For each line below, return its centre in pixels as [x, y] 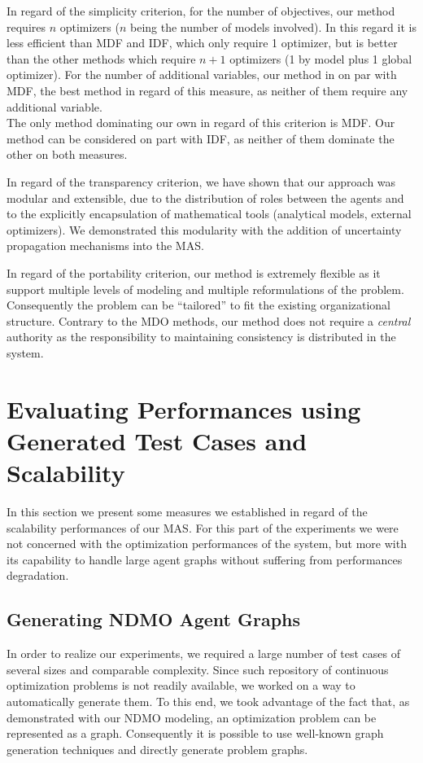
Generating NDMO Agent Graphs [154, 619]
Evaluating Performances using [184, 408]
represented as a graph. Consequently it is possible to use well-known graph [195, 733]
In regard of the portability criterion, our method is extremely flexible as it [194, 272]
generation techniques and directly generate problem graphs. [157, 749]
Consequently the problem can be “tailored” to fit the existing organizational [199, 305]
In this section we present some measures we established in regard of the [187, 511]
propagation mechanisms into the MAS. [105, 246]
